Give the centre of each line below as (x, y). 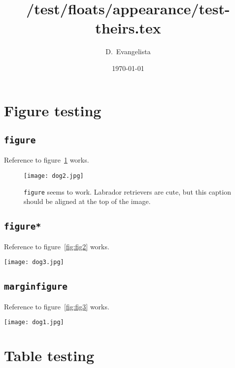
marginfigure (36, 287)
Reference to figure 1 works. (47, 160)
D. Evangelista (128, 51)
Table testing (49, 355)
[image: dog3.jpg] (34, 262)
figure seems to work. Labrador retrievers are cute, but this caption (127, 191)
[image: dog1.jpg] (34, 322)
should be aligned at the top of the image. (87, 201)
